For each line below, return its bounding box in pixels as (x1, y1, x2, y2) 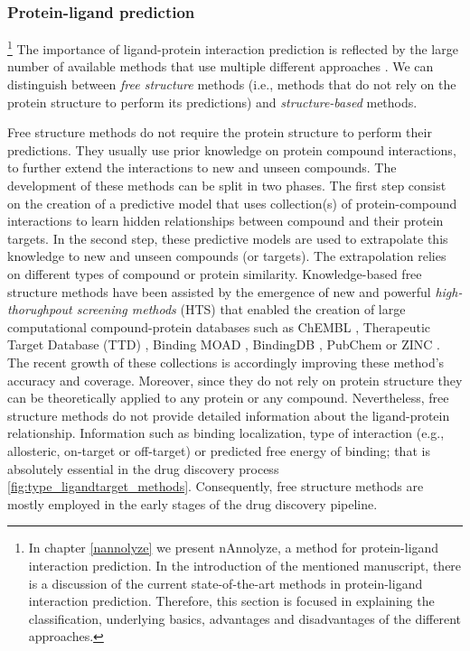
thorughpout (7, 300, 72, 319)
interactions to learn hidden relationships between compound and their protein (7, 211, 444, 230)
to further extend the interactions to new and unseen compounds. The (7, 158, 397, 177)
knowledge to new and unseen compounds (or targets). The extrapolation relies (7, 246, 446, 265)
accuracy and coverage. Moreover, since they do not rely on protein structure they (7, 370, 463, 389)
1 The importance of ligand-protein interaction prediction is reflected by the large (7, 37, 458, 58)
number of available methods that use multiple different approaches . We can (7, 57, 434, 76)
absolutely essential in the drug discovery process (7, 459, 279, 478)
